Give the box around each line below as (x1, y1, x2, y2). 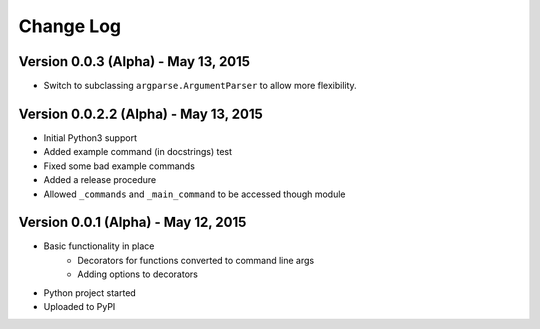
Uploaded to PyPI (43, 301, 116, 312)
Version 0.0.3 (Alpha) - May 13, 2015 (18, 53, 250, 70)
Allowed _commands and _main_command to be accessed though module (43, 188, 346, 200)
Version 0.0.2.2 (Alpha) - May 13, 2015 (18, 105, 264, 122)
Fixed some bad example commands (43, 160, 195, 172)
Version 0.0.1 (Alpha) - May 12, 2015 (18, 214, 247, 231)
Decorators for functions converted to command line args (77, 254, 315, 266)
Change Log (18, 15, 122, 37)
